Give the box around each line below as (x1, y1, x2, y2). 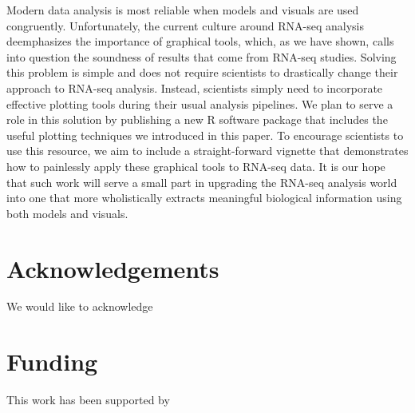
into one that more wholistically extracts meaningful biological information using (6, 189, 402, 206)
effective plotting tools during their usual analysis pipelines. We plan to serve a (6, 95, 393, 112)
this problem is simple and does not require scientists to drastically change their (6, 64, 398, 81)
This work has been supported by (6, 391, 170, 408)
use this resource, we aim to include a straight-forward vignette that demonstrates (6, 142, 409, 159)
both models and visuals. (6, 205, 128, 221)
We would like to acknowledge (6, 298, 153, 315)
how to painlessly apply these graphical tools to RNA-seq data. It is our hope (6, 157, 385, 174)
